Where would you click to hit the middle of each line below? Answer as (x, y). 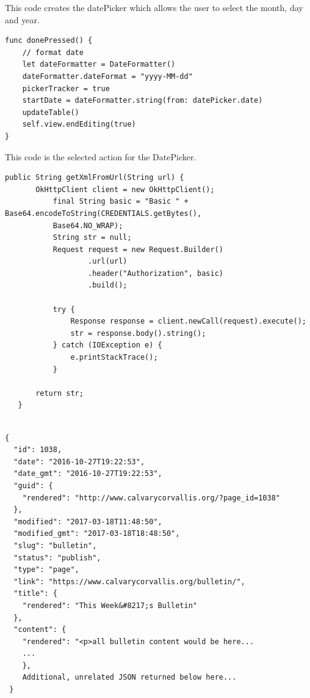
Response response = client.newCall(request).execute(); (188, 321)
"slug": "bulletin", (55, 545)
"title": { (35, 594)
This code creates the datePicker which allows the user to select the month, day (154, 7)
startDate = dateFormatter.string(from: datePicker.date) (142, 101)
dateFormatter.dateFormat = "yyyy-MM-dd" (107, 76)
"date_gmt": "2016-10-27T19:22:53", (88, 474)
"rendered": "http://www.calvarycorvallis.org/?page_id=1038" (151, 498)
